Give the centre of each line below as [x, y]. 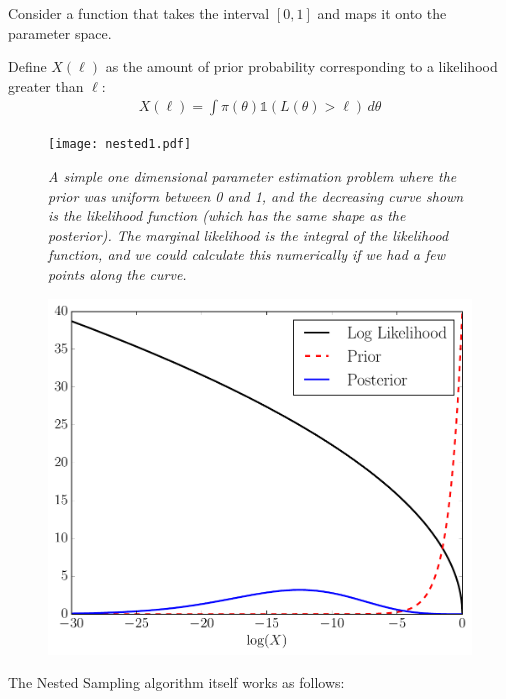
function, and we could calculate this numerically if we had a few [247, 254]
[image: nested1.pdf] [120, 144]
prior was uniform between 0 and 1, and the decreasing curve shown [256, 195]
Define [27, 66]
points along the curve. [117, 274]
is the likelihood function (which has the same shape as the [227, 215]
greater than [46, 85]
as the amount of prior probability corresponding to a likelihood [301, 66]
